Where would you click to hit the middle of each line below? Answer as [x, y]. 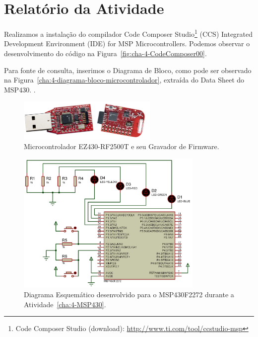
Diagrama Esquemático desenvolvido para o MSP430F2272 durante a [129, 294]
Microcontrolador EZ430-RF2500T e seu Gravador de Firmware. [122, 146]
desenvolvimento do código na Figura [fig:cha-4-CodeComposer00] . [105, 53]
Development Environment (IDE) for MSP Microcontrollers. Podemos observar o [127, 43]
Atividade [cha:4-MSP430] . [65, 304]
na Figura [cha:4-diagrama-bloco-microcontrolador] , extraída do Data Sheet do [124, 80]
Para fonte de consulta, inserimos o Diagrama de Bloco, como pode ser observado [128, 70]
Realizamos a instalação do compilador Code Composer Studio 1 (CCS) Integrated [129, 33]
